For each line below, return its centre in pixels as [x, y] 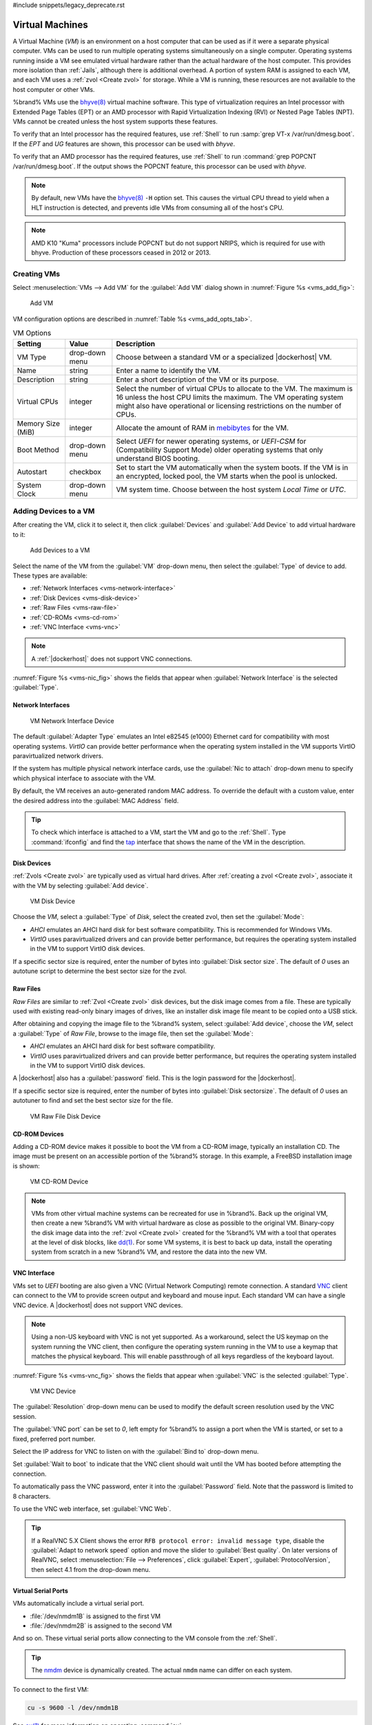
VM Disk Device [53, 901]
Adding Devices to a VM [54, 511]
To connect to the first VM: [51, 1689]
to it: [19, 534]
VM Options [32, 333]
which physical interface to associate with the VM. [84, 778]
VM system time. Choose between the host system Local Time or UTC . [231, 489]
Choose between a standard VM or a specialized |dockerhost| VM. [224, 357]
